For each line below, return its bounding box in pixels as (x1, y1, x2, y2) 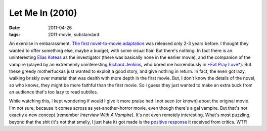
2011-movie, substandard (48, 31, 100, 37)
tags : (9, 31, 20, 37)
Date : (9, 25, 21, 31)
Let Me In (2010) (9, 7, 78, 18)
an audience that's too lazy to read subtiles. (9, 89, 98, 95)
